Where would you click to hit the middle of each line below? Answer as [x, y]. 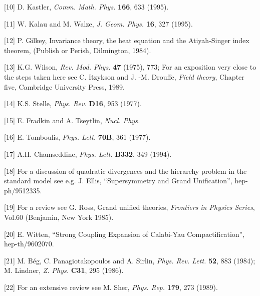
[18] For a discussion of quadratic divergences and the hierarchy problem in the [125, 171]
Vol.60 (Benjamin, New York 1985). [59, 217]
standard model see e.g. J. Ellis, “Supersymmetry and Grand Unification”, [118, 181]
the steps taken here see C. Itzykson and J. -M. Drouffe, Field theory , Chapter [124, 76]
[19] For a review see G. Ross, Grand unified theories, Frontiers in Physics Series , [129, 207]
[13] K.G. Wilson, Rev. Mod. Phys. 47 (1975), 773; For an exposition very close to [130, 67]
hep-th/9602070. [29, 244]
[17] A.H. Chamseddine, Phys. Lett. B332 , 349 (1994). [88, 154]
